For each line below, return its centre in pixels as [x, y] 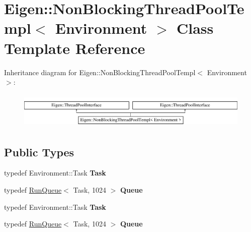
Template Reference [75, 48]
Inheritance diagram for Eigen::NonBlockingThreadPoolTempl [100, 72]
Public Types [39, 152]
